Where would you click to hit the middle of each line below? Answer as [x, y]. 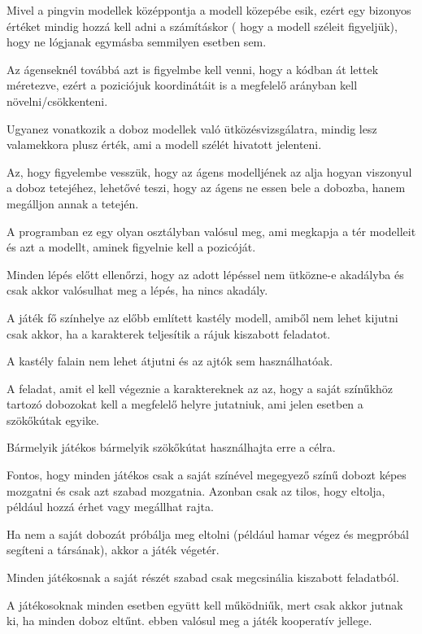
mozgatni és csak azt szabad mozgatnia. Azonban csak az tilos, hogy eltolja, [196, 490]
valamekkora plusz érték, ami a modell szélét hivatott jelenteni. [164, 144]
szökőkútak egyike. [53, 420]
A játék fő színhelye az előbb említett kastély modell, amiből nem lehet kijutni [202, 317]
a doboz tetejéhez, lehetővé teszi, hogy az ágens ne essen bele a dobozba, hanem [206, 188]
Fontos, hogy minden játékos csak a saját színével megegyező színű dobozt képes [207, 475]
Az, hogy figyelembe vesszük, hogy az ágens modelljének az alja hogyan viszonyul [209, 171]
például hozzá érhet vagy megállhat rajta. [110, 507]
